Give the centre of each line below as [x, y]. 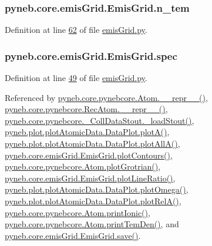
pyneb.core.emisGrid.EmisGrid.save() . [73, 235]
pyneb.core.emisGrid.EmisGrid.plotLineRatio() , [90, 178]
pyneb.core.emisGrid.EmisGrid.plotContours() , [89, 155]
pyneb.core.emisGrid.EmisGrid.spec [91, 55]
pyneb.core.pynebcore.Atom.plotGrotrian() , [83, 166]
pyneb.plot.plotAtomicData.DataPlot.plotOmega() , [97, 189]
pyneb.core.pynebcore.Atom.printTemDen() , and [92, 224]
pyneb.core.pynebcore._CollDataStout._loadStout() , [100, 120]
